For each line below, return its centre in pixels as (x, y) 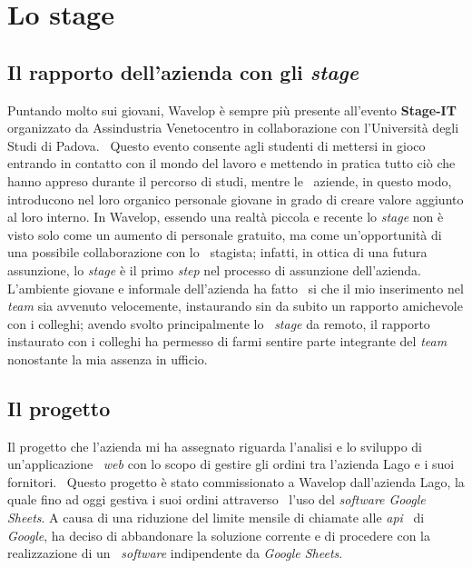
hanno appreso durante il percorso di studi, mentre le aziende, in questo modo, (230, 180)
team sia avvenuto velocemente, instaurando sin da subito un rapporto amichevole (235, 306)
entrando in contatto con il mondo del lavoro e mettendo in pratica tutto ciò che (231, 163)
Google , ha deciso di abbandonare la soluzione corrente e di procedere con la (219, 535)
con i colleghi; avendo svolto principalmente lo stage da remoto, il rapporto (219, 323)
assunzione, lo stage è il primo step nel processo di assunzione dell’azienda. (214, 269)
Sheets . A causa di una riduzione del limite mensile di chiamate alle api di (216, 518)
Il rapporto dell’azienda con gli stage (183, 71)
